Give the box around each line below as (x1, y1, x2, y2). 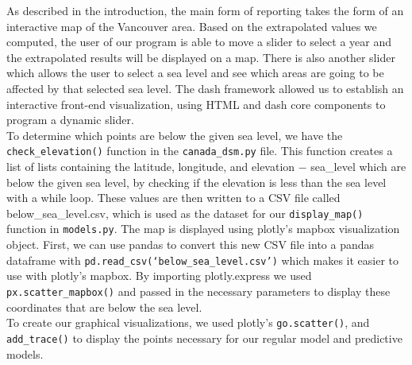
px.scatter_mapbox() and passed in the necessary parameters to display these (6, 282, 391, 299)
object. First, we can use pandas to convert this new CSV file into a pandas (6, 236, 375, 253)
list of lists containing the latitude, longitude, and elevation (6, 158, 295, 174)
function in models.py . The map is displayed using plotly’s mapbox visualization (6, 220, 400, 237)
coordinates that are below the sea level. (6, 298, 202, 315)
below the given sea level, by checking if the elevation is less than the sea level (6, 173, 387, 190)
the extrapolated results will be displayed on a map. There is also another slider (6, 49, 395, 65)
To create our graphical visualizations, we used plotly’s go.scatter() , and (6, 314, 370, 331)
